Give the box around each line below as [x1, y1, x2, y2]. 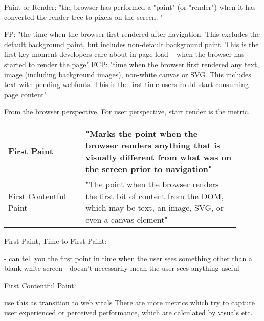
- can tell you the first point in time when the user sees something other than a [4, 252, 253, 263]
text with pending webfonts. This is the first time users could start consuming [4, 79, 249, 90]
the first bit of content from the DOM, [85, 189, 224, 202]
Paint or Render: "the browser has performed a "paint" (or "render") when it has [4, 2, 256, 12]
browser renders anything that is [85, 139, 221, 151]
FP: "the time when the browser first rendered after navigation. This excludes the [4, 29, 260, 39]
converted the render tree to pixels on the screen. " [4, 11, 163, 22]
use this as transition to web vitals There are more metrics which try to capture [4, 297, 255, 308]
